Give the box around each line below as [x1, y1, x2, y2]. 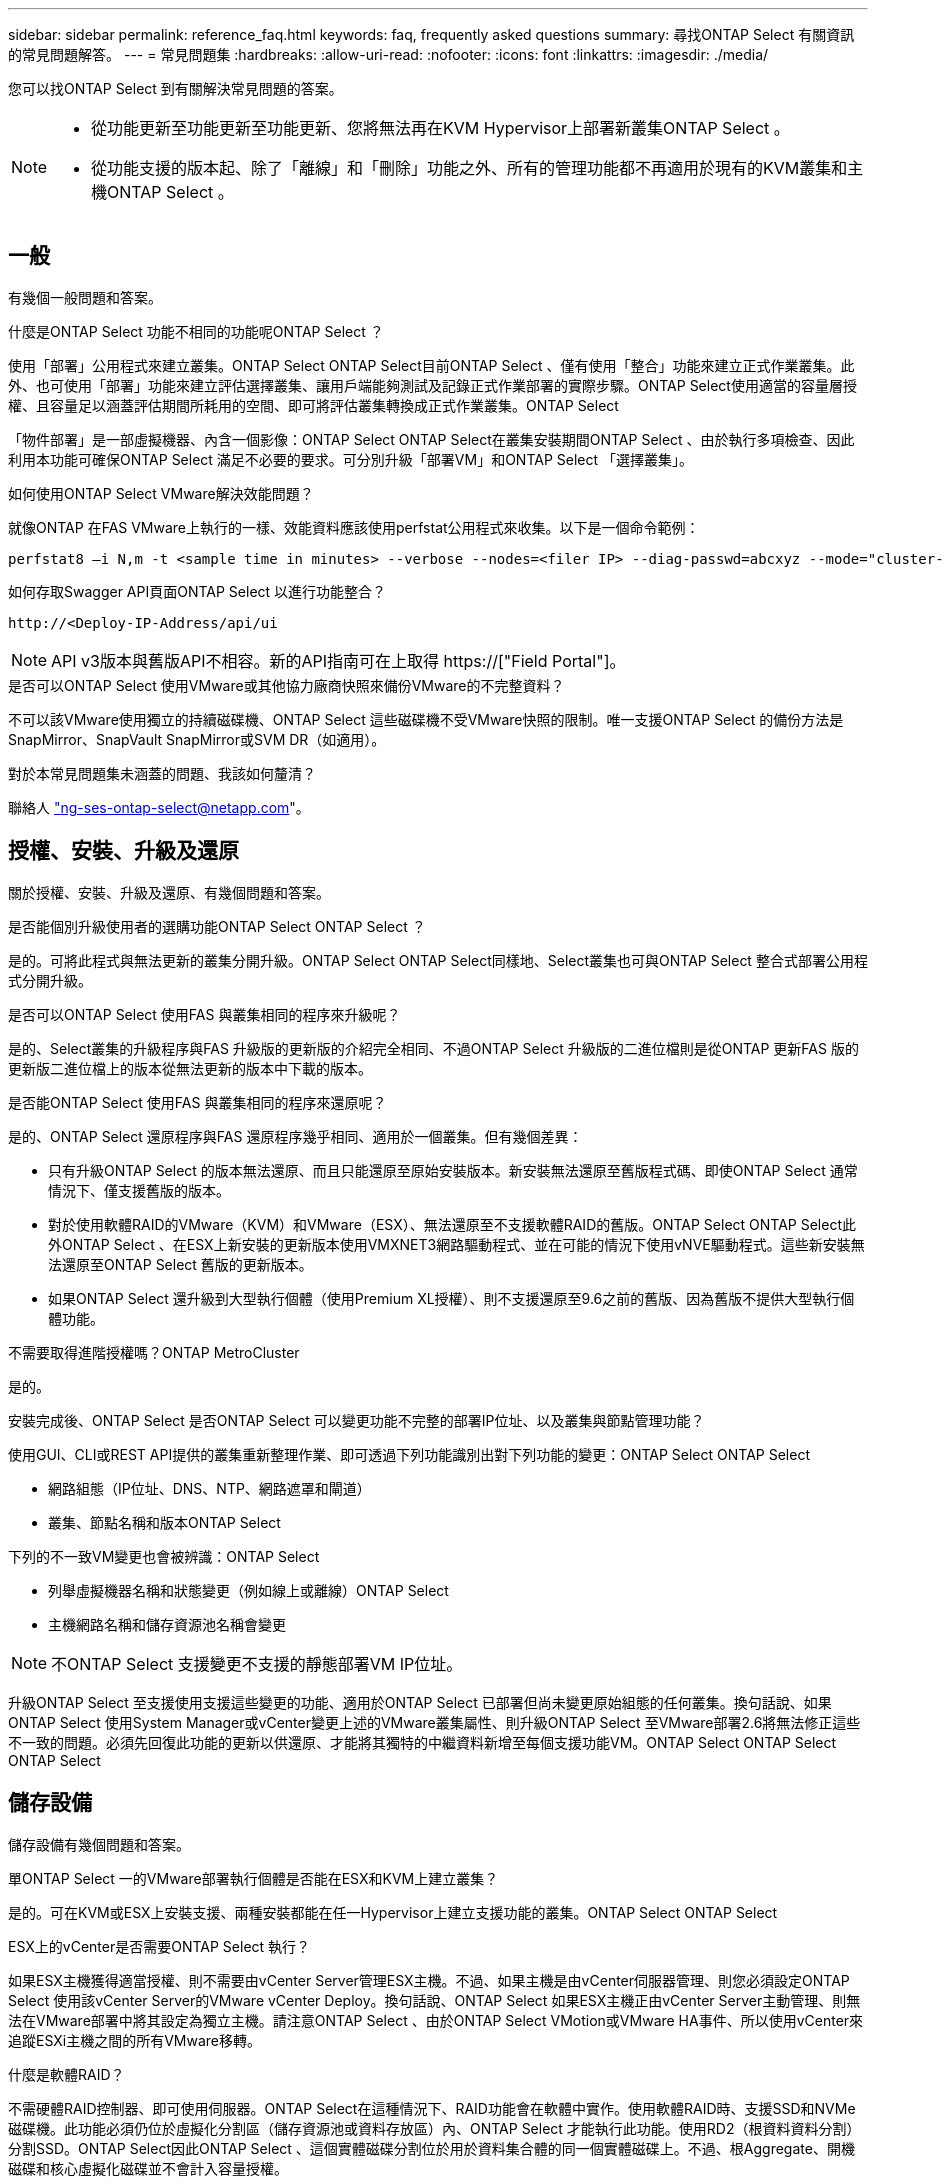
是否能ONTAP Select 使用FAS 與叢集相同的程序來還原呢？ [8, 1093, 387, 1111]
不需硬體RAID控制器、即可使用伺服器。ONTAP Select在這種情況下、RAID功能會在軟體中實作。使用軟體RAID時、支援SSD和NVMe [8, 2099, 856, 2117]
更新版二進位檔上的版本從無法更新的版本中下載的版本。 [8, 1059, 372, 1077]
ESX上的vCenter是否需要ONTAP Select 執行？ [8, 1937, 311, 1955]
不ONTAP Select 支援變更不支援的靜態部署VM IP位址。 [51, 1653, 463, 1674]
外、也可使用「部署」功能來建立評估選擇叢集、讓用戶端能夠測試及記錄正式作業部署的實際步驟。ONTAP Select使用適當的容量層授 [8, 376, 857, 394]
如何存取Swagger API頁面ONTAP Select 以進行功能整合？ [8, 582, 387, 600]
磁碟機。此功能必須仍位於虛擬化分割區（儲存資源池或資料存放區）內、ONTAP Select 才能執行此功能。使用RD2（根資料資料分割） [8, 2119, 861, 2137]
